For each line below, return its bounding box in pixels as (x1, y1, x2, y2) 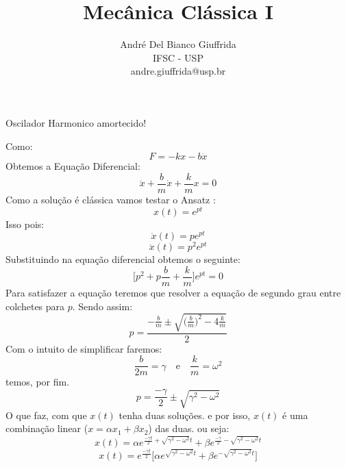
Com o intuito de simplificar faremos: (5, 341, 162, 355)
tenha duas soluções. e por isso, (119, 407, 251, 422)
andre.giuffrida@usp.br (130, 64, 226, 78)
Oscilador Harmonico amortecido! (5, 115, 147, 129)
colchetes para (5, 299, 65, 313)
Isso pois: (5, 216, 45, 231)
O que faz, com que (5, 407, 87, 422)
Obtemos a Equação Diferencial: (5, 159, 140, 173)
